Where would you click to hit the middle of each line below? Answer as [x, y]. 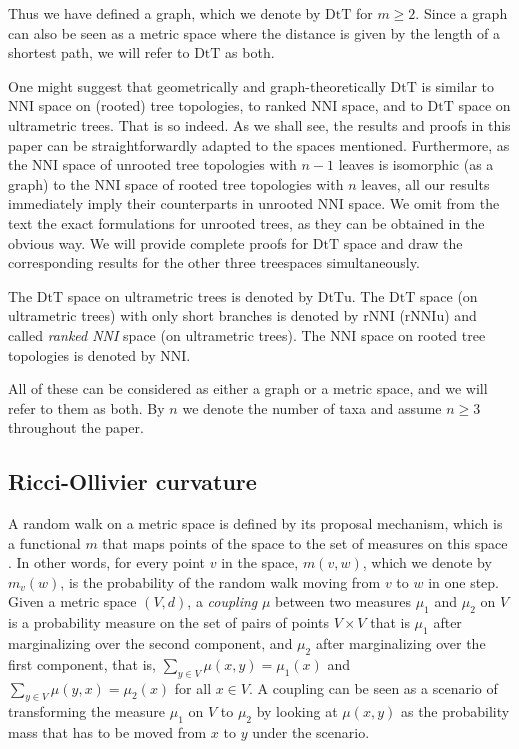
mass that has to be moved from [107, 732]
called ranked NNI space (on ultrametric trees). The [167, 334]
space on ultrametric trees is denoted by [190, 295]
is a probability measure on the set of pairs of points [168, 622]
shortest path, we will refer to [99, 52]
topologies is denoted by [82, 354]
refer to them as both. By [86, 407]
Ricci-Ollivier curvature [132, 481]
